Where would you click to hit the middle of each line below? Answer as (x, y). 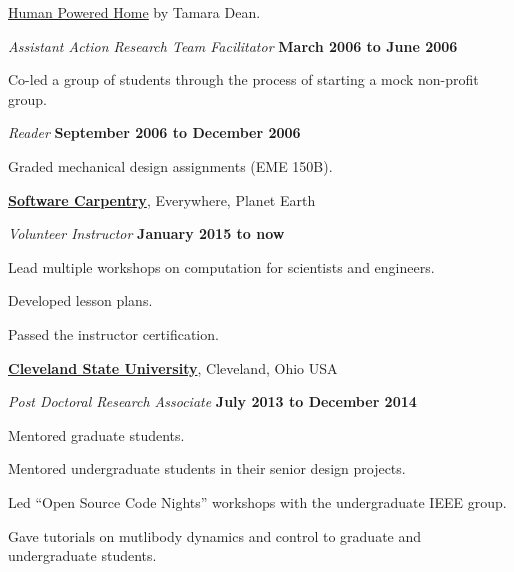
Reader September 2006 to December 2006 (154, 132)
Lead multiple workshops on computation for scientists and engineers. (221, 266)
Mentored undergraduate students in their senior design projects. (207, 468)
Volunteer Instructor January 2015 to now (146, 233)
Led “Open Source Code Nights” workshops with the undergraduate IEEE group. (257, 501)
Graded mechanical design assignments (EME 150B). (170, 165)
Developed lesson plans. (80, 300)
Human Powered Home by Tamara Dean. (134, 12)
